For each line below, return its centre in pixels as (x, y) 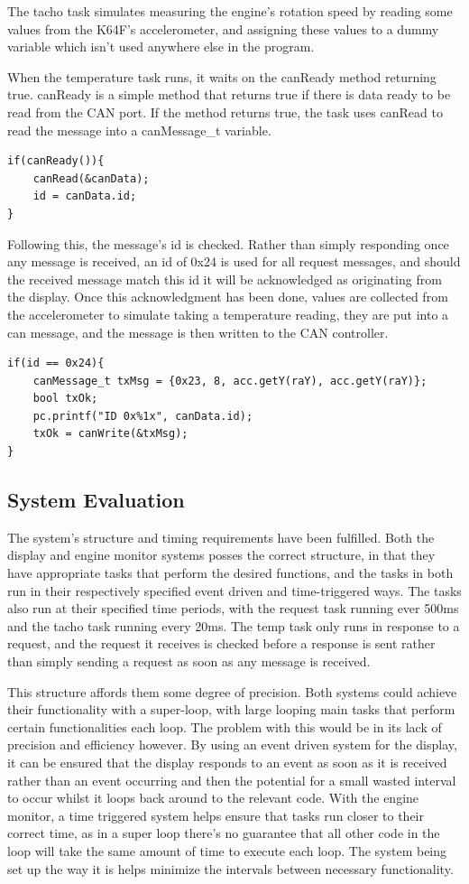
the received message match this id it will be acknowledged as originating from (225, 279)
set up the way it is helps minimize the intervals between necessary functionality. (230, 868)
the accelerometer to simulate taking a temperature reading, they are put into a (228, 314)
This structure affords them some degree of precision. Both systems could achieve (232, 691)
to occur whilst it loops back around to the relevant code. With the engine (213, 798)
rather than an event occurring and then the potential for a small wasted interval (232, 780)
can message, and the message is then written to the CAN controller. (198, 332)
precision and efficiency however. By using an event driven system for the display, (232, 744)
